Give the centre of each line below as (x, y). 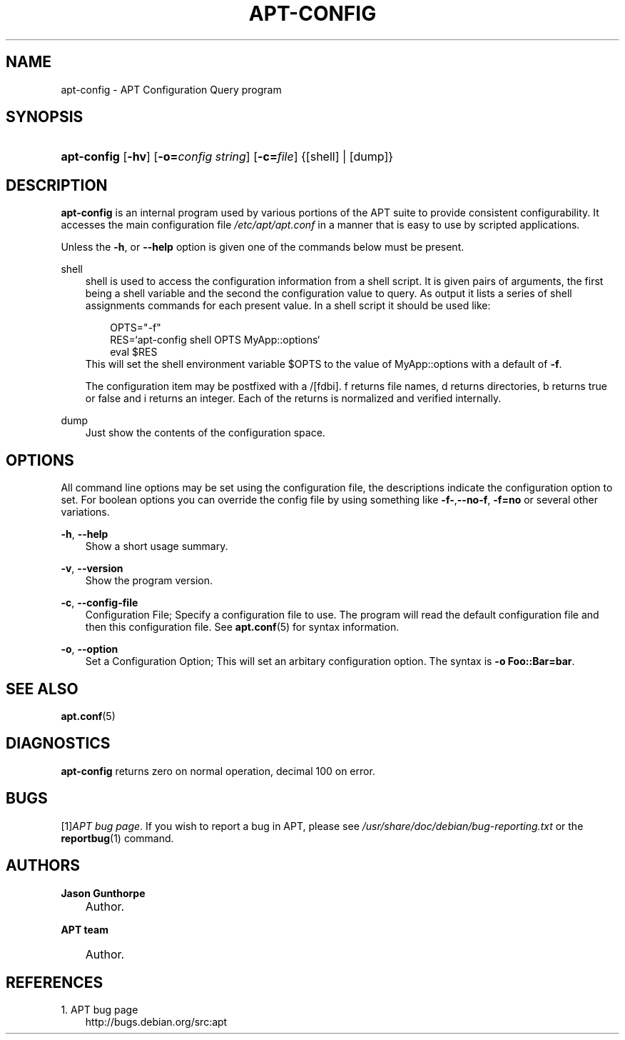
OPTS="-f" (136, 328)
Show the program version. (149, 581)
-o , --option (90, 649)
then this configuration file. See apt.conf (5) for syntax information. (242, 627)
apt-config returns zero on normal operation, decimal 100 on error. (218, 771)
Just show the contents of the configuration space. (205, 433)
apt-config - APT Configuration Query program (171, 89)
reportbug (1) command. (117, 838)
